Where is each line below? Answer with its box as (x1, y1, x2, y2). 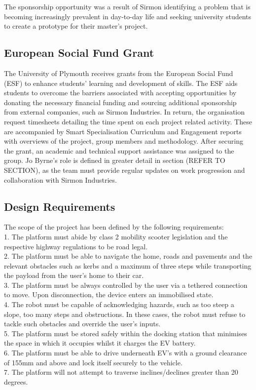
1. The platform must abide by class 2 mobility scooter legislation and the (4, 231, 228, 241)
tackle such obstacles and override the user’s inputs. (4, 318, 161, 329)
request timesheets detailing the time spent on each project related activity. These (4, 116, 252, 126)
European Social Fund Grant (4, 45, 154, 60)
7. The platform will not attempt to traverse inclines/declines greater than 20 (4, 367, 238, 377)
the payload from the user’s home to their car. (4, 270, 144, 280)
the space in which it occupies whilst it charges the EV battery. (4, 338, 196, 348)
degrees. (4, 376, 28, 387)
